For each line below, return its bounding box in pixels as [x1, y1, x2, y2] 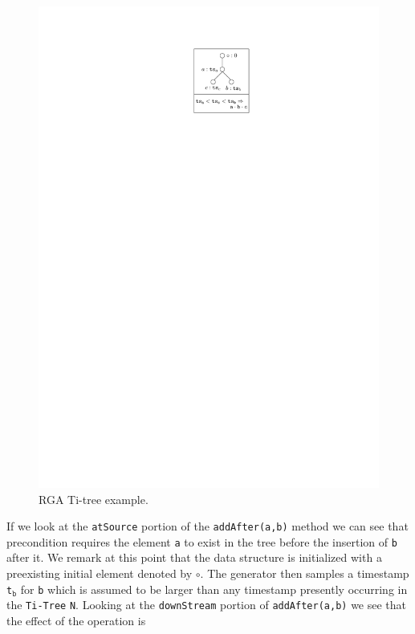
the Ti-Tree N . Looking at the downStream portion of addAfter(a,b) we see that [6, 596, 407, 613]
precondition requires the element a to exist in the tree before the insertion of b [6, 533, 397, 550]
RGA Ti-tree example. [39, 490, 149, 507]
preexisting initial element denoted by [6, 565, 193, 582]
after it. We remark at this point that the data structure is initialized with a [6, 549, 382, 566]
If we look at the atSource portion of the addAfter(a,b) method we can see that [6, 518, 409, 534]
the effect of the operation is [6, 612, 146, 628]
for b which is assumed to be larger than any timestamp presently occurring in [20, 580, 408, 597]
